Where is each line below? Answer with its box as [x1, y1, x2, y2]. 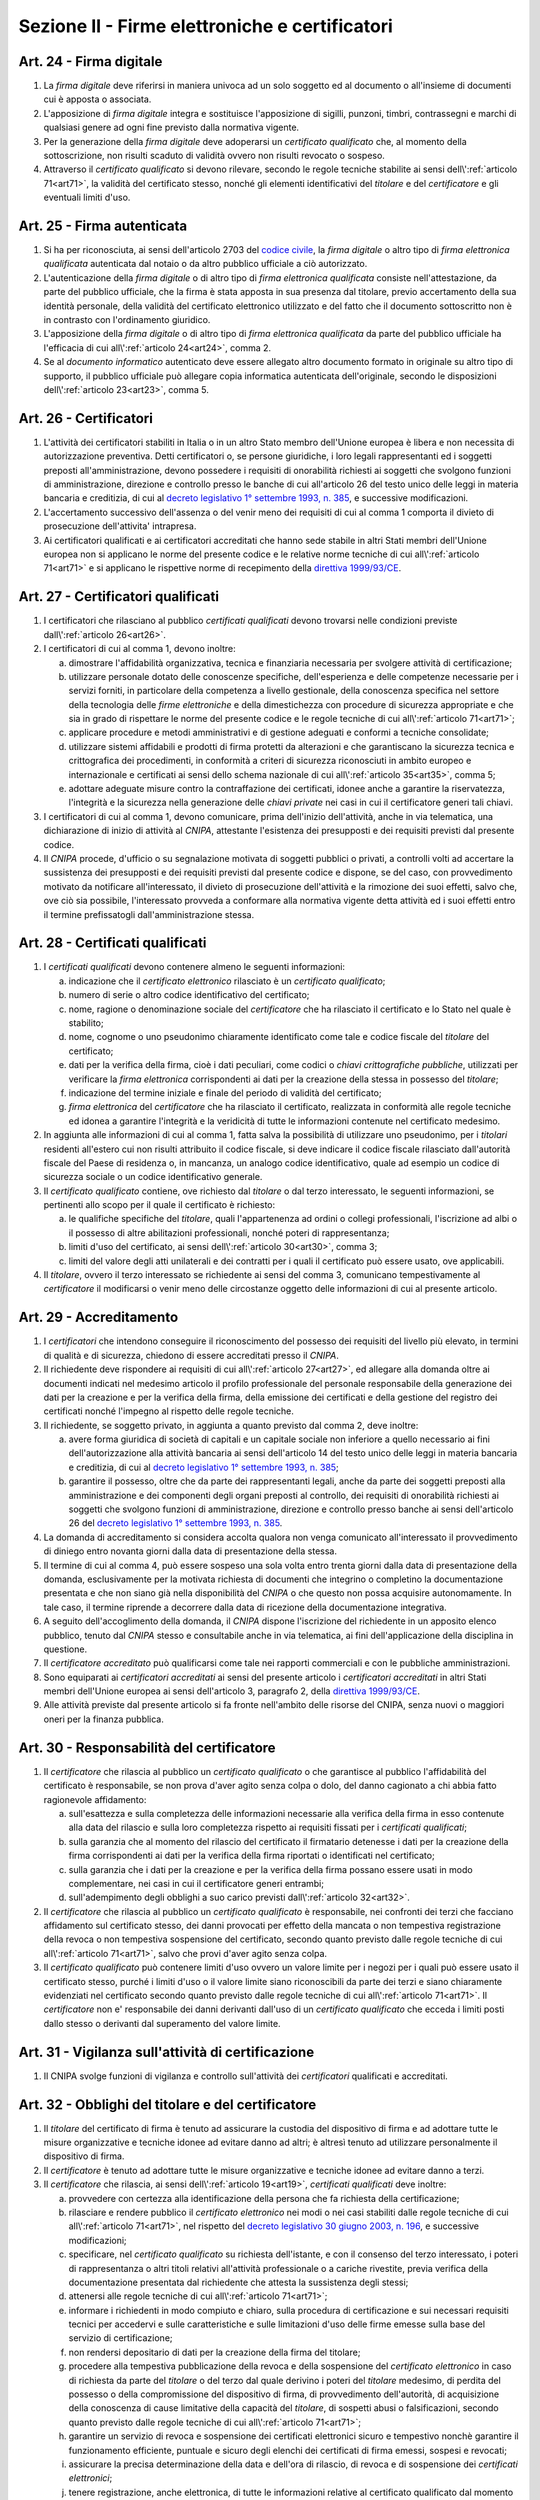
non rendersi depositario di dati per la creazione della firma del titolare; [68, 2346, 361, 2358]
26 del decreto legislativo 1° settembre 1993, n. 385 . [68, 1517, 283, 1529]
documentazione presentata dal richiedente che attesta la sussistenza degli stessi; [68, 2276, 409, 2288]
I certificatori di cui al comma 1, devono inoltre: [43, 643, 237, 655]
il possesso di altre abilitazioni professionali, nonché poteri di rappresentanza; [68, 1226, 390, 1239]
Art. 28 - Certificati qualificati [18, 935, 207, 952]
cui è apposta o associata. [43, 93, 152, 105]
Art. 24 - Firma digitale [18, 53, 163, 70]
